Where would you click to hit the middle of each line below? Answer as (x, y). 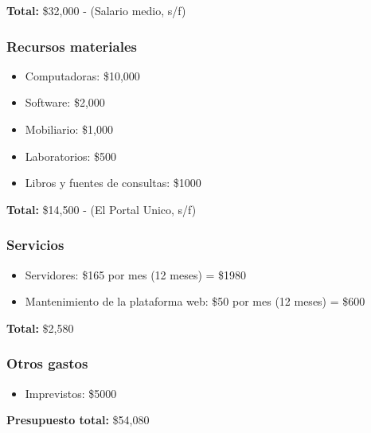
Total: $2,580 (40, 328)
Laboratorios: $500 (71, 156)
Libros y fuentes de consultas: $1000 (113, 183)
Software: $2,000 (65, 102)
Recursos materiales (72, 46)
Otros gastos (47, 363)
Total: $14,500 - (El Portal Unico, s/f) (102, 209)
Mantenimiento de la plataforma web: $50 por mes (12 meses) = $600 (195, 301)
